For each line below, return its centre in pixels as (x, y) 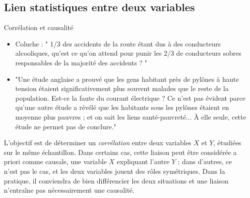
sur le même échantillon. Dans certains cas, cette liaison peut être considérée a (120, 152)
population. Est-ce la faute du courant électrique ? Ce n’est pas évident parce (130, 98)
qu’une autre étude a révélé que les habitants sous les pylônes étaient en (122, 107)
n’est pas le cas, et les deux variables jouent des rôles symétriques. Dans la (115, 171)
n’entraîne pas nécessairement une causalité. (69, 190)
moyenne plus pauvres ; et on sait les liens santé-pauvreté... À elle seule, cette (131, 116)
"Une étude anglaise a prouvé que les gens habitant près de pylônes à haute (127, 79)
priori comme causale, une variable (55, 161)
